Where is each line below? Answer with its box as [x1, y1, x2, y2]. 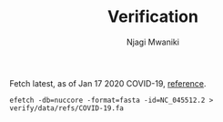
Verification [107, 6, 198, 27]
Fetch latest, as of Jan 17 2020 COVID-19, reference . [9, 77, 207, 88]
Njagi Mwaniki [126, 36, 180, 47]
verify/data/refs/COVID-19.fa [9, 103, 125, 113]
